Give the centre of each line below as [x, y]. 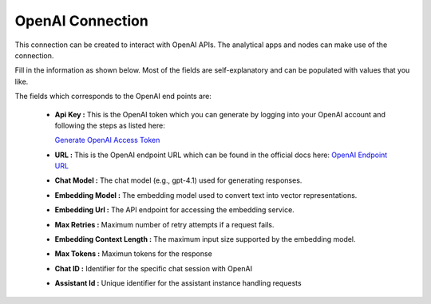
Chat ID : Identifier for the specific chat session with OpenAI [154, 268]
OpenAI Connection [82, 21]
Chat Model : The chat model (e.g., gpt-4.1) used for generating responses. [178, 180]
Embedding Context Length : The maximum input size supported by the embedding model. [205, 239]
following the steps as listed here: [110, 125]
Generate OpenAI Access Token [107, 140]
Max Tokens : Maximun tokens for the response [134, 254]
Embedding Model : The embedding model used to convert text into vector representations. [206, 195]
